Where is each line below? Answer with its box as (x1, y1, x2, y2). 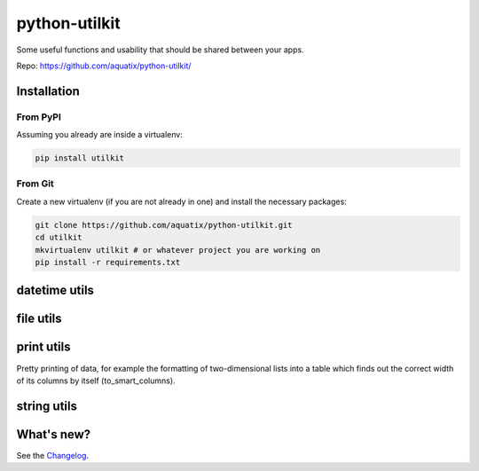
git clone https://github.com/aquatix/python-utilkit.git (35, 220, 293, 230)
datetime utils (16, 283, 95, 298)
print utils (16, 340, 71, 355)
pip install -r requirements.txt (35, 257, 181, 267)
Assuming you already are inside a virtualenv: (16, 130, 184, 140)
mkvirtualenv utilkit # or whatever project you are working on (35, 245, 321, 255)
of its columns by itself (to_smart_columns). (16, 375, 177, 386)
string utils (16, 398, 78, 413)
